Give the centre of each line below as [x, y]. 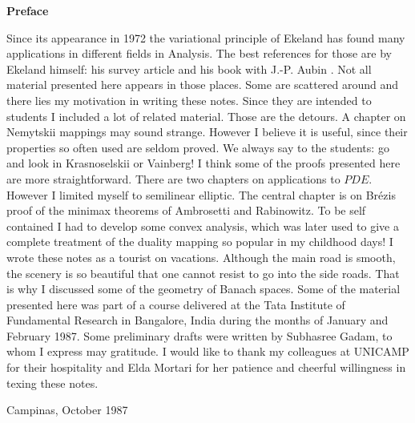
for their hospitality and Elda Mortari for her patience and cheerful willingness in [206, 367]
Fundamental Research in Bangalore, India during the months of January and [197, 320]
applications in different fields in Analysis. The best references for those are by [199, 53]
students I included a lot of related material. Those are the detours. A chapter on [206, 116]
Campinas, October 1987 [67, 410]
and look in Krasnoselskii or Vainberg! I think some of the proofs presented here [203, 163]
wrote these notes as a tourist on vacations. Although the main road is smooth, [201, 257]
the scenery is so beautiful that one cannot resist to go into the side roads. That [203, 273]
